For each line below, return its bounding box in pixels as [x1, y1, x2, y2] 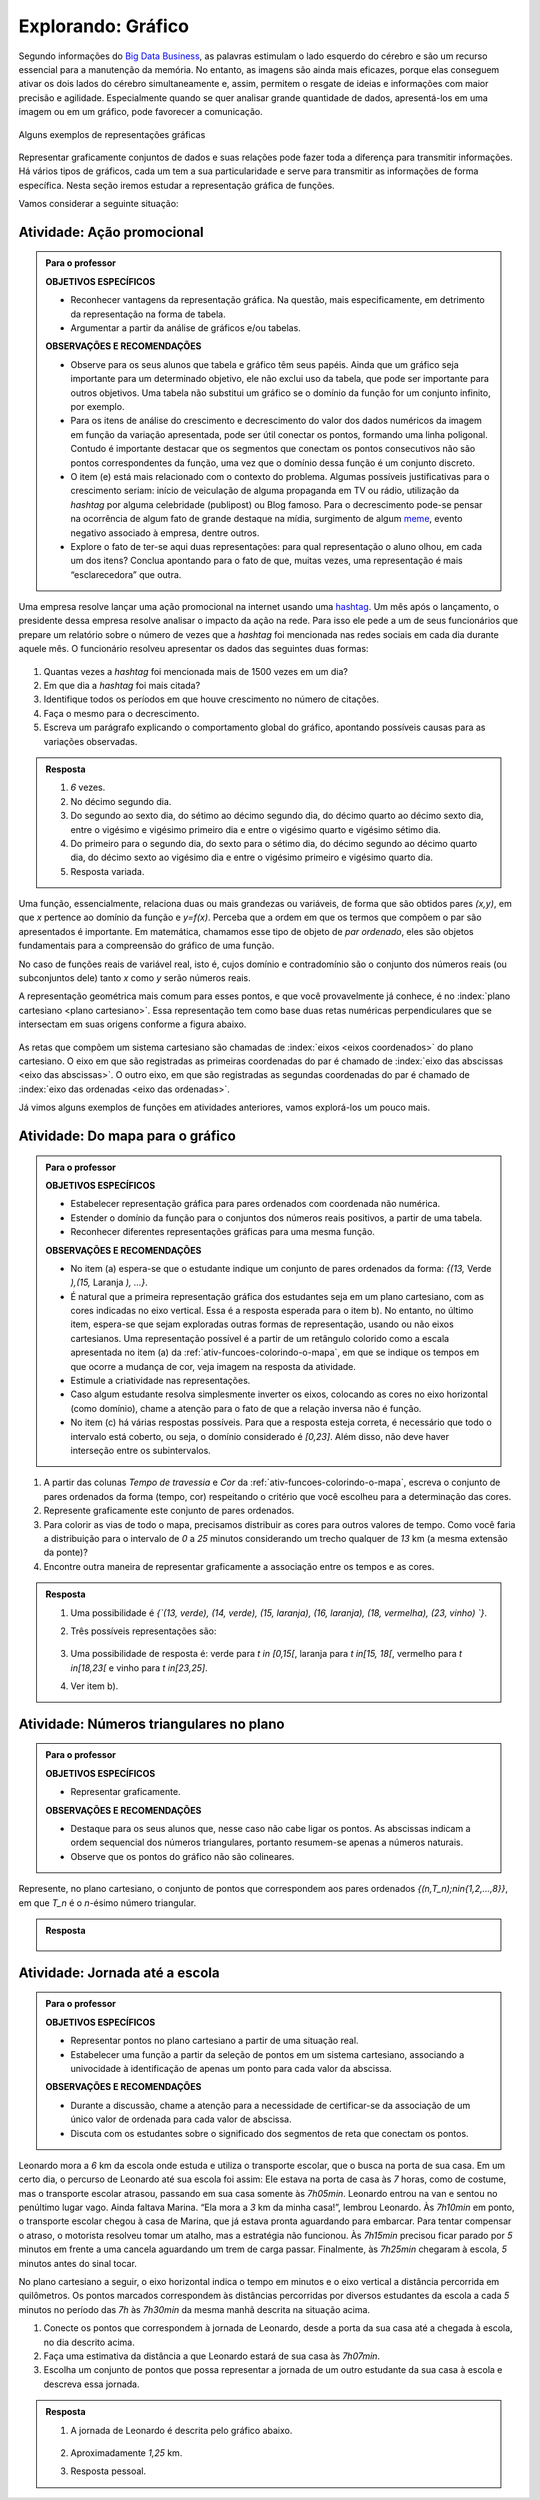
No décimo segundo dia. [70, 795, 172, 807]
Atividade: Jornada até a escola [18, 1964, 220, 1981]
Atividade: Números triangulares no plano [18, 1715, 285, 1732]
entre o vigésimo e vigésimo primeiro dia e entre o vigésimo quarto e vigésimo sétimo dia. [70, 823, 442, 835]
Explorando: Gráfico [18, 15, 190, 37]
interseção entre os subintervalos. [70, 1445, 212, 1456]
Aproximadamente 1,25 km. [70, 2446, 183, 2459]
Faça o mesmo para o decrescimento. [43, 707, 200, 719]
